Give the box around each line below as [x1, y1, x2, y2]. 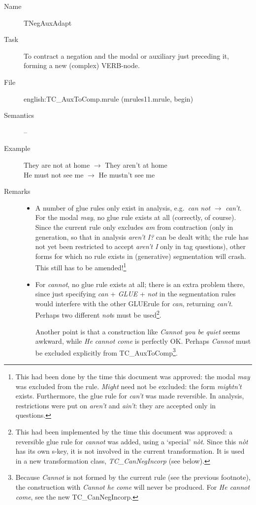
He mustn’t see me [98, 169, 155, 180]
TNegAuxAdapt [24, 17, 72, 28]
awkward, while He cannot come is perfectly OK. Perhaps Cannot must [35, 336, 251, 346]
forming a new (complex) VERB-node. [24, 60, 140, 71]
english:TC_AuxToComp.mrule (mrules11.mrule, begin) [24, 93, 193, 104]
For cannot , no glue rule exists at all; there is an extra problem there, [35, 279, 245, 289]
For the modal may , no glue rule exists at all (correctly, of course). [35, 212, 236, 222]
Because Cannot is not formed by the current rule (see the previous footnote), [15, 472, 251, 482]
